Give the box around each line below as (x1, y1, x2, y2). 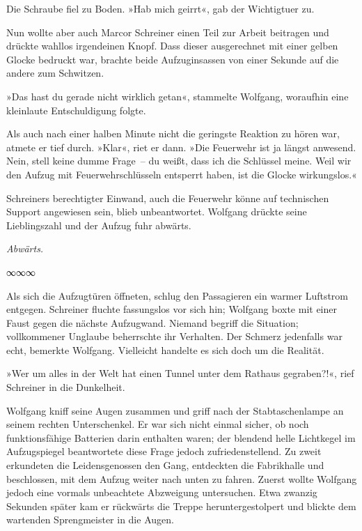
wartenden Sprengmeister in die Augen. (6, 512, 174, 527)
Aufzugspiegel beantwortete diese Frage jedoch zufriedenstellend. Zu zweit (6, 444, 322, 459)
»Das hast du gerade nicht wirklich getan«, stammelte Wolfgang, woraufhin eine (6, 88, 349, 103)
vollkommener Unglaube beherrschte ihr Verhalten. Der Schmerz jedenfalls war (6, 329, 343, 344)
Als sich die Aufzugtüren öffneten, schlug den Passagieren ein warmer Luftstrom (6, 288, 349, 302)
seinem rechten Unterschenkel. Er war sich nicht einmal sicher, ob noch (6, 417, 309, 431)
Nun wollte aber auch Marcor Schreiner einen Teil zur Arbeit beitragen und (6, 24, 329, 39)
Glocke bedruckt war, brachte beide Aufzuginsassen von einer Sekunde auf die (6, 52, 339, 66)
